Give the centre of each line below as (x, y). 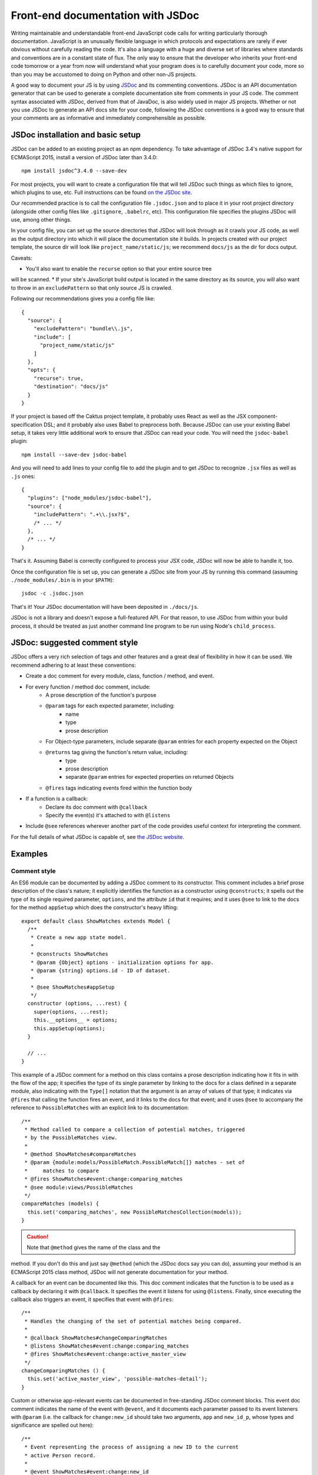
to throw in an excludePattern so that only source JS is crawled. (92, 288)
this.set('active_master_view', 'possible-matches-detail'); (117, 1379)
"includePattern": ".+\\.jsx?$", (82, 514)
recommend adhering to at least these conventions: (74, 665)
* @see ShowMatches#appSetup (72, 987)
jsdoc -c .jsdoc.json (52, 594)
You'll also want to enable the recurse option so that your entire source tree (119, 269)
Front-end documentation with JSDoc (105, 15)
